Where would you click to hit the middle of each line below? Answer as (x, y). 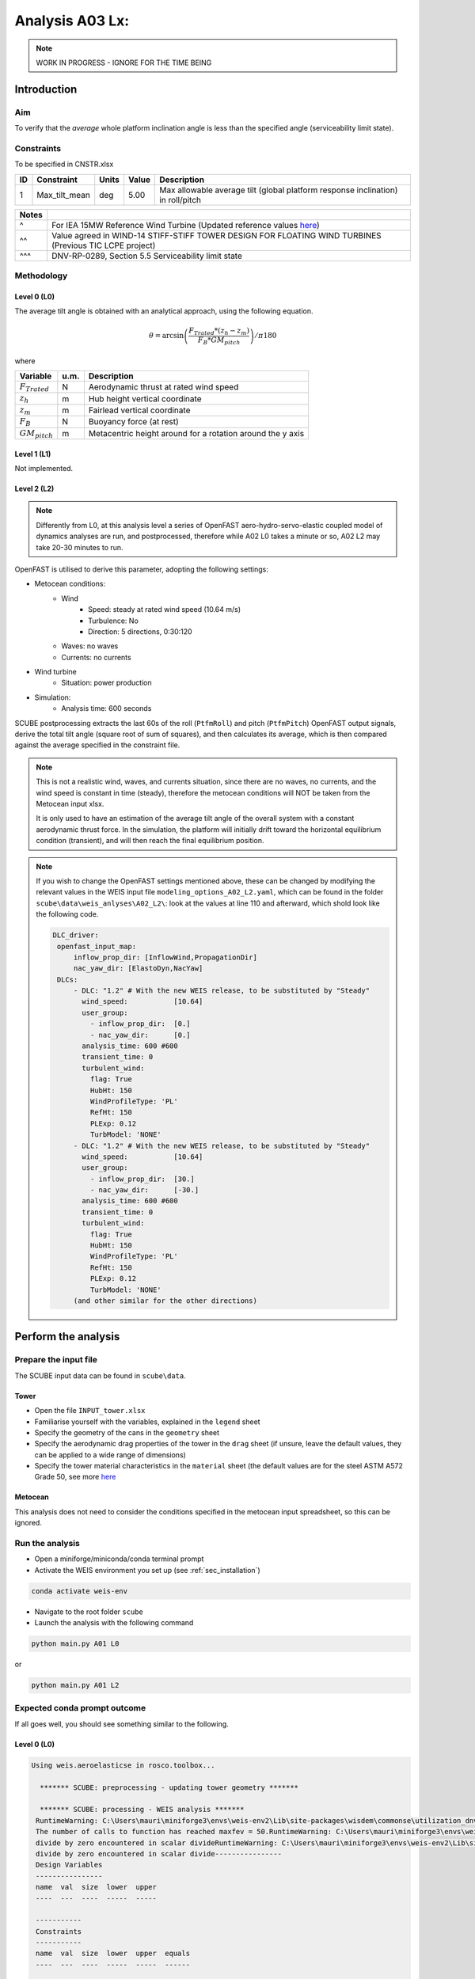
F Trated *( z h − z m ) (219, 332)
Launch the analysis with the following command (114, 1623)
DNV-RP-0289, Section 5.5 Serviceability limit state (147, 256)
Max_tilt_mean (63, 195)
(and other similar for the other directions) (165, 1301)
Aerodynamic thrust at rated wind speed (163, 387)
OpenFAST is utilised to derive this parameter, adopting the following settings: (141, 569)
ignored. (28, 1523)
